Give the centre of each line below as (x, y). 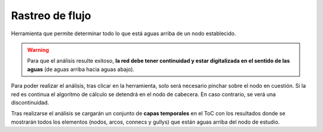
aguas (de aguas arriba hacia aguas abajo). (81, 69)
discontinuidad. (30, 102)
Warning (38, 50)
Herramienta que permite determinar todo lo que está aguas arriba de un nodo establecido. (124, 33)
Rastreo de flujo (51, 16)
